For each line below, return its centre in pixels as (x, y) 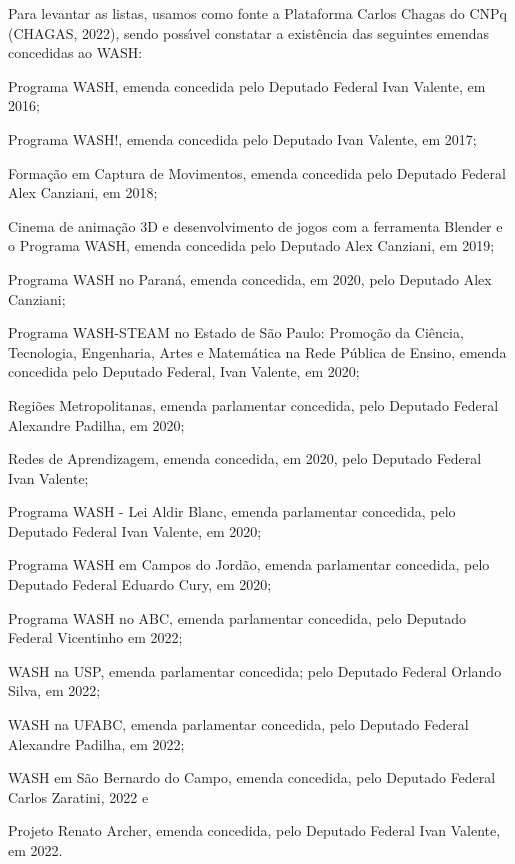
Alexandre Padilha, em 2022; (96, 743)
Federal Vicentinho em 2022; (95, 637)
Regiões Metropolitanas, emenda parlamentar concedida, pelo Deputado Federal (253, 404)
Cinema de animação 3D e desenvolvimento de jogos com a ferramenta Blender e (255, 225)
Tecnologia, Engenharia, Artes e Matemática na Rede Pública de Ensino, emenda (257, 351)
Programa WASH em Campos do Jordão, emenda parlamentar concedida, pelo (249, 564)
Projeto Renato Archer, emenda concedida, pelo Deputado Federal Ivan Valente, (254, 830)
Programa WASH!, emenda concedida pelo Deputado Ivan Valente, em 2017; (242, 138)
